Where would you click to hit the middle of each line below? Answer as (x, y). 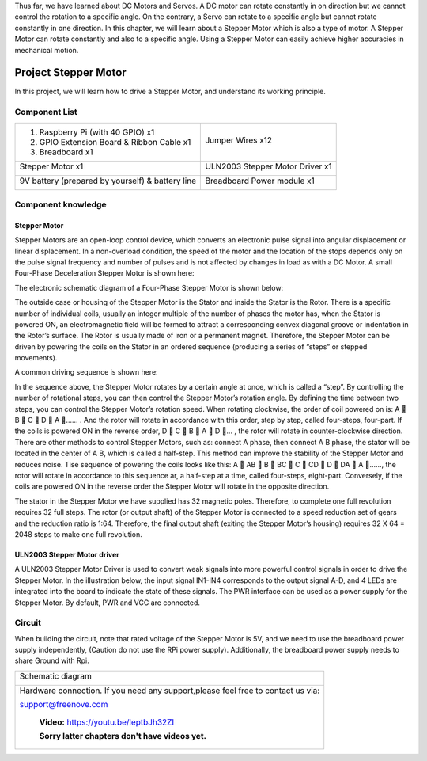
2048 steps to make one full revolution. (78, 534)
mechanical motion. (47, 50)
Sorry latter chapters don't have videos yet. (123, 736)
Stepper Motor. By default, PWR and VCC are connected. (108, 603)
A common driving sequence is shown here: (86, 372)
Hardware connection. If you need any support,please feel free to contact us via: (170, 691)
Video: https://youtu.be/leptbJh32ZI (107, 722)
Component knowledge (60, 204)
